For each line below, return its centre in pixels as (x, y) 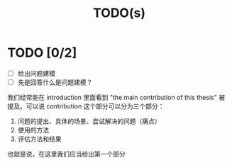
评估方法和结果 (39, 139)
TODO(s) (119, 13)
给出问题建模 (36, 73)
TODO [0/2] (42, 53)
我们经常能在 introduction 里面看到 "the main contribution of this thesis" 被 (116, 98)
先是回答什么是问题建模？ (55, 82)
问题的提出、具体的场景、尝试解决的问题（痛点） (89, 121)
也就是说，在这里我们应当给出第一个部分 (66, 154)
